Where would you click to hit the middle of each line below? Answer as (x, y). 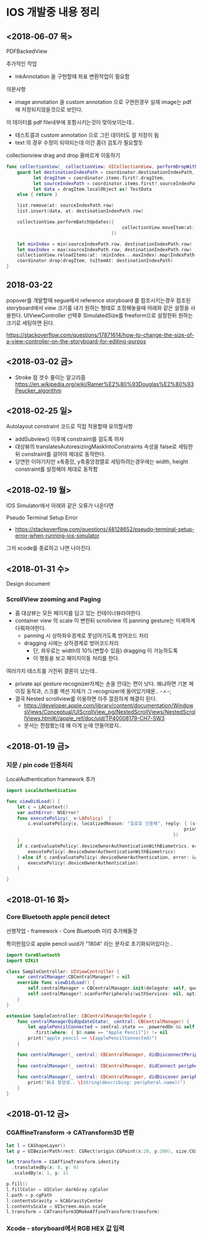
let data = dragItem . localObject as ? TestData (92, 189)
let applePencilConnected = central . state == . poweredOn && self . (113, 1027)
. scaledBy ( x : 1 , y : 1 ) (40, 1173)
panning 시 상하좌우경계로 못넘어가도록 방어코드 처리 (86, 636)
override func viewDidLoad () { (56, 983)
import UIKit (23, 961)
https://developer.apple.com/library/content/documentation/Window (109, 706)
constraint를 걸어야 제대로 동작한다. (64, 454)
